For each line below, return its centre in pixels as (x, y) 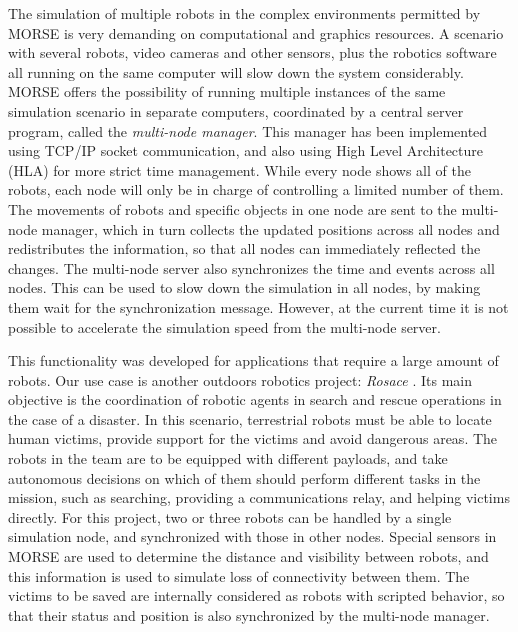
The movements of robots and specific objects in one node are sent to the (232, 208)
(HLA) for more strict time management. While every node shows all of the (239, 169)
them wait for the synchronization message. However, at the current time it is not (258, 306)
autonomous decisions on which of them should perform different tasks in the (244, 477)
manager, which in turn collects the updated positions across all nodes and (270, 228)
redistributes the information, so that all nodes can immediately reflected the (244, 248)
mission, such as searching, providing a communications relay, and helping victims (259, 497)
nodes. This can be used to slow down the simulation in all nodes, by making (244, 287)
